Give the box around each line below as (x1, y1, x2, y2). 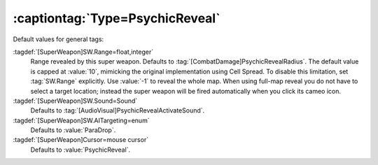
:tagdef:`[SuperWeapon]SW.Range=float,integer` (13, 48, 154, 56)
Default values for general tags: (13, 35, 104, 43)
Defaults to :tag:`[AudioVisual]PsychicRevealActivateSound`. (30, 106, 205, 115)
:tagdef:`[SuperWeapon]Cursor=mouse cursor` (13, 136, 149, 144)
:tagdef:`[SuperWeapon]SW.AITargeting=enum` (13, 116, 150, 124)
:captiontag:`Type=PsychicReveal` (13, 10, 220, 26)
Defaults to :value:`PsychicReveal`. (30, 145, 131, 154)
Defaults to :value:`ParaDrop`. (30, 126, 116, 134)
